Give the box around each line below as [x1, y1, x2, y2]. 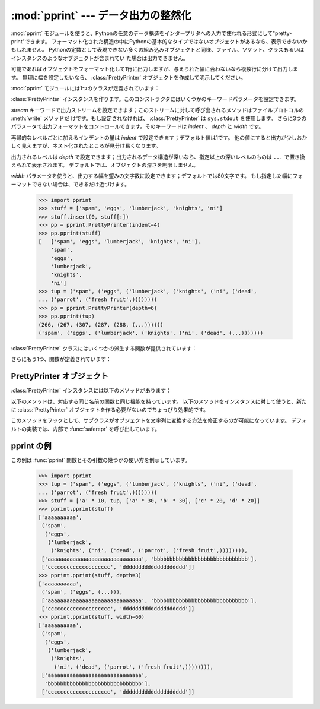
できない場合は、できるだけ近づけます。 [31, 181, 130, 188]
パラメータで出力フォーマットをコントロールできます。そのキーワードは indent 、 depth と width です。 [11, 123, 264, 130]
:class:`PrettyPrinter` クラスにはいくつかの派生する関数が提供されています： [11, 345, 197, 352]
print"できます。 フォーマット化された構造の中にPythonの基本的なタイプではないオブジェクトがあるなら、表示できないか [11, 37, 308, 45]
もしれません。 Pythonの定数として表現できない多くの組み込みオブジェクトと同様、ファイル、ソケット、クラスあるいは [11, 46, 305, 53]
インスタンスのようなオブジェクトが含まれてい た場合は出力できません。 [11, 54, 189, 62]
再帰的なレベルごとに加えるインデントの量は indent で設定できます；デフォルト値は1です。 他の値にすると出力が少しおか [11, 134, 308, 141]
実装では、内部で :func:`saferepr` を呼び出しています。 [26, 425, 161, 432]
